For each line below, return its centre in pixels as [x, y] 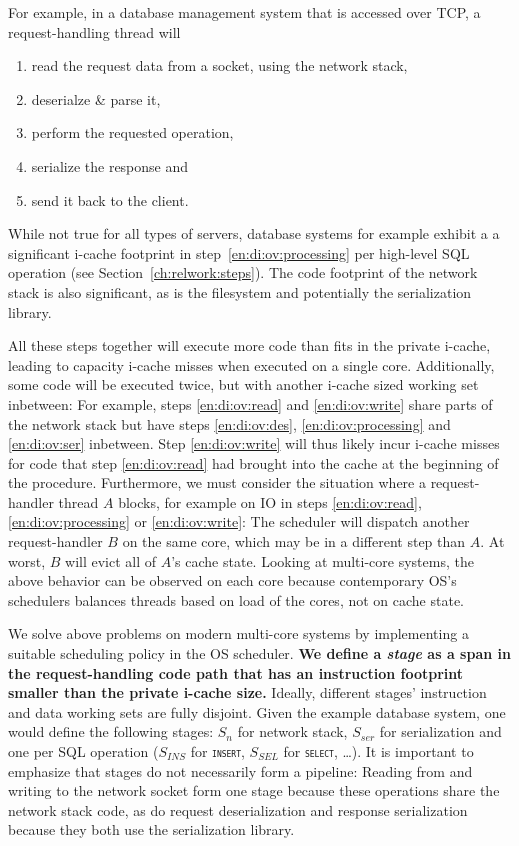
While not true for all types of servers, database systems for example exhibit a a [254, 233]
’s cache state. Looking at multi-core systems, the [322, 560]
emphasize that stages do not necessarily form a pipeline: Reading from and [240, 770]
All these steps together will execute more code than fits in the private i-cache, [249, 345]
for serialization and [440, 731]
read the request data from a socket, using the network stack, [219, 65]
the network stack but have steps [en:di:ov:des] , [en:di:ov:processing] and [229, 423]
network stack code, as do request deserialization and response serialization [238, 809]
